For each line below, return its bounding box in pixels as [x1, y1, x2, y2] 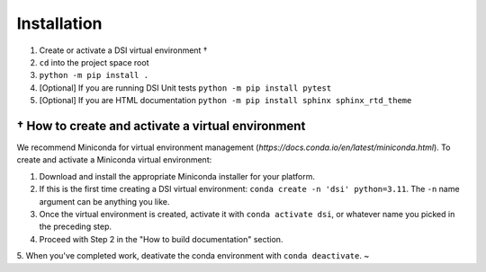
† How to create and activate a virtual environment [16, 118, 306, 134]
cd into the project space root [39, 57, 149, 67]
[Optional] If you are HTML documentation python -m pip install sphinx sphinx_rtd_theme [39, 95, 412, 106]
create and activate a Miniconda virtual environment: [16, 154, 212, 165]
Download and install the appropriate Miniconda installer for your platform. [39, 171, 315, 181]
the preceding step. [39, 221, 112, 233]
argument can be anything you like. [39, 196, 170, 206]
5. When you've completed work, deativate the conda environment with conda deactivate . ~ [16, 250, 370, 261]
